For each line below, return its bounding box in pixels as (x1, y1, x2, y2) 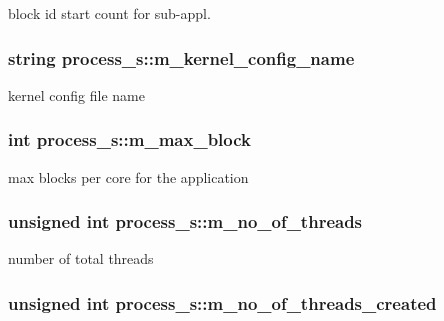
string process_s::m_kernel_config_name (8, 45, 355, 70)
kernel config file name (8, 84, 145, 105)
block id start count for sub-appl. (8, 3, 211, 23)
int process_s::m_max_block (8, 127, 252, 152)
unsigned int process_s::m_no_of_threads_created (8, 290, 437, 315)
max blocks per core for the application (8, 166, 249, 187)
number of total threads (8, 248, 154, 269)
